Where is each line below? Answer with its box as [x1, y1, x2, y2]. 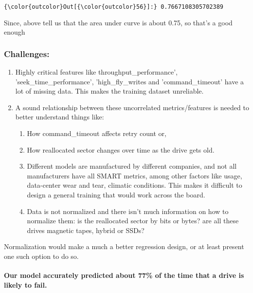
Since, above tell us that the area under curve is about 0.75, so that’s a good [4, 17, 233, 27]
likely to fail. [4, 279, 47, 290]
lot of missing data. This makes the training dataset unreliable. [15, 86, 204, 96]
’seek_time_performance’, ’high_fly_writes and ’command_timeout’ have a [15, 76, 244, 86]
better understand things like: [15, 112, 104, 122]
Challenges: [4, 47, 50, 59]
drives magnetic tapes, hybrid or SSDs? [27, 225, 145, 235]
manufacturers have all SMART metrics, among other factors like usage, [27, 170, 242, 180]
